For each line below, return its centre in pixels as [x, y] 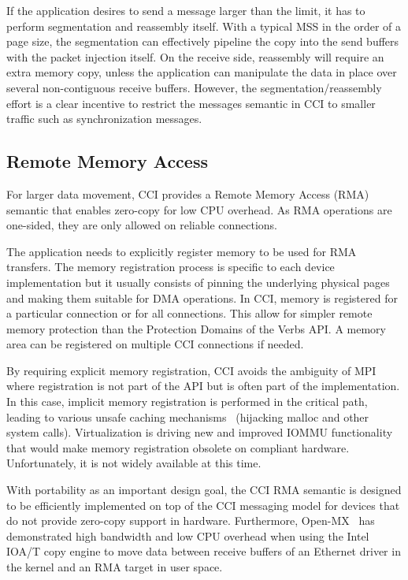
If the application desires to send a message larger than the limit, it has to [186, 10]
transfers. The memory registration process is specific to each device [171, 267]
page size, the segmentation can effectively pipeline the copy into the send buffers [203, 41]
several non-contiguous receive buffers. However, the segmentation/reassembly [194, 87]
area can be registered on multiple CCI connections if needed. [155, 344]
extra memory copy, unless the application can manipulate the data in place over [202, 72]
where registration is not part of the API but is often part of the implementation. [203, 386]
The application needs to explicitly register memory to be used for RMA [182, 251]
